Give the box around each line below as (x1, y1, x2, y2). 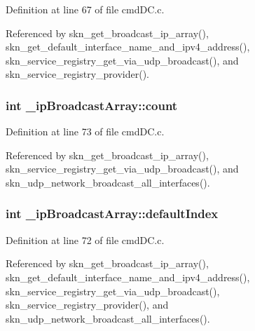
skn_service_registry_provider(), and (6, 297, 169, 312)
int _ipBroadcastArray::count (6, 96, 178, 114)
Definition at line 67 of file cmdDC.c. (6, 2, 165, 16)
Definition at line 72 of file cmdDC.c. (6, 232, 165, 247)
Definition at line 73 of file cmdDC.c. (6, 124, 165, 139)
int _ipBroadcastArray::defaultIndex (6, 205, 219, 222)
